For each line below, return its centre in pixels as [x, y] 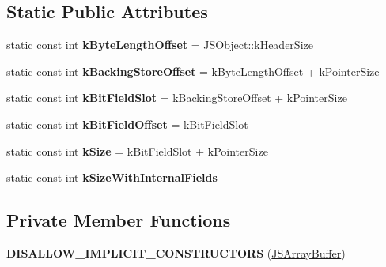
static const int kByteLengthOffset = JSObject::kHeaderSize [160, 45]
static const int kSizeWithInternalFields [112, 177]
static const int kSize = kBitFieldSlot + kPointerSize [137, 150]
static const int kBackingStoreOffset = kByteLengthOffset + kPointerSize [193, 71]
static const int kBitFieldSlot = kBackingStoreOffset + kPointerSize [177, 98]
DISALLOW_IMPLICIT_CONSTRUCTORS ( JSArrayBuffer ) [176, 252]
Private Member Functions [119, 220]
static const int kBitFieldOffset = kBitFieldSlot [127, 124]
